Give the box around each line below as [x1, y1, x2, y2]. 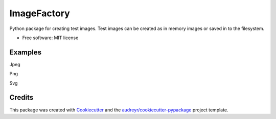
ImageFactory [9, 8, 70, 19]
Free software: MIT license [22, 35, 79, 41]
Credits [9, 93, 34, 102]
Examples [9, 48, 42, 56]
